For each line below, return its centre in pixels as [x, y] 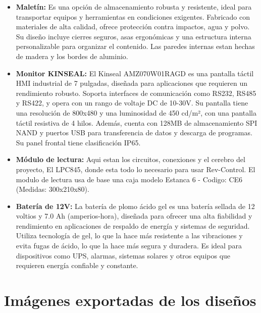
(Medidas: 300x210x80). [53, 189]
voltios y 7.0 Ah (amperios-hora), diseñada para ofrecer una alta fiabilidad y [134, 216]
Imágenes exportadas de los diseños [130, 300]
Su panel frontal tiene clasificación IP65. [78, 142]
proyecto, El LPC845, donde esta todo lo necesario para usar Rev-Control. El [136, 169]
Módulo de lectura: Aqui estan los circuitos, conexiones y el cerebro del [130, 159]
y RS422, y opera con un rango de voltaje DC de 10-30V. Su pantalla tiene [132, 103]
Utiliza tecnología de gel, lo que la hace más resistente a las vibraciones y [129, 236]
